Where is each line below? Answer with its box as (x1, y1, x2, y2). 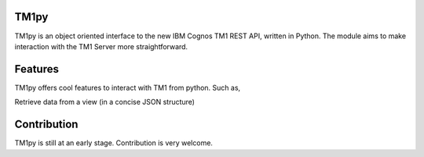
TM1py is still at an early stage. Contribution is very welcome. (14, 138, 214, 148)
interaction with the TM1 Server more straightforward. (14, 41, 188, 51)
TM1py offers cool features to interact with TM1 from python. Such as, (14, 83, 241, 92)
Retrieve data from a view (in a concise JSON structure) (14, 98, 196, 107)
